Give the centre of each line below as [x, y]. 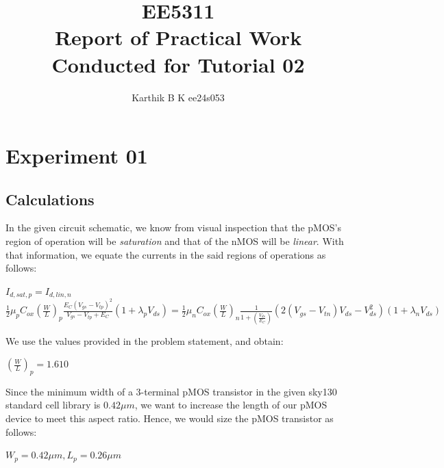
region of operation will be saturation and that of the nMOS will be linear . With [175, 241]
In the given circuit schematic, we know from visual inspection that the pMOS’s [173, 227]
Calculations [50, 199]
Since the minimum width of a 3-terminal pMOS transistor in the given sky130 [171, 391]
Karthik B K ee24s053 [178, 97]
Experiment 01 [77, 156]
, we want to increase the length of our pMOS [231, 405]
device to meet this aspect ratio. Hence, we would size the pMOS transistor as [170, 418]
